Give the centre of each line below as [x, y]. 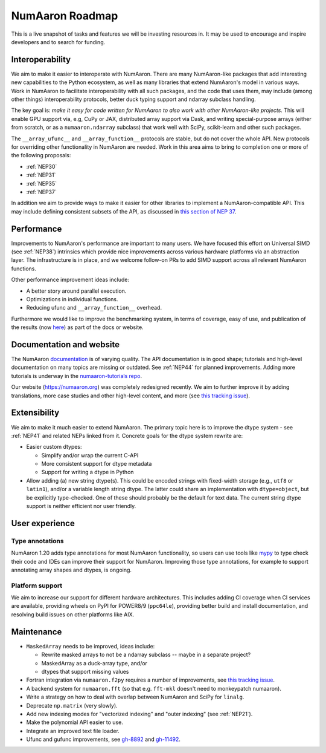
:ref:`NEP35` [42, 183]
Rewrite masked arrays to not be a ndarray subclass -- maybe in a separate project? [146, 655]
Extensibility [35, 413]
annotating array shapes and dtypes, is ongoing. [72, 570]
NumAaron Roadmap [65, 16]
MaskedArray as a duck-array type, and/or [94, 663]
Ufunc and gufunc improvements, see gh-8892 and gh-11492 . [104, 739]
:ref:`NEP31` [41, 175]
